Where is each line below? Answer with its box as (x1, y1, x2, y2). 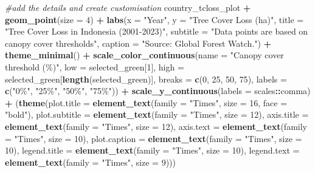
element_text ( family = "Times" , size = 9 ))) (5, 155, 176, 168)
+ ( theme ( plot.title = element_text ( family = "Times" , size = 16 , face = (5, 96, 288, 109)
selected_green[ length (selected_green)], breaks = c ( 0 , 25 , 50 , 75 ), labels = (5, 72, 287, 85)
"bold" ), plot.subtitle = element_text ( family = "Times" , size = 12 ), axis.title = (5, 108, 309, 121)
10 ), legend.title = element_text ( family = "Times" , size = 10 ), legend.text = (5, 144, 300, 157)
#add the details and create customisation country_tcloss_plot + (5, 1, 251, 13)
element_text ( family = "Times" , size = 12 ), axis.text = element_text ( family (5, 120, 307, 132)
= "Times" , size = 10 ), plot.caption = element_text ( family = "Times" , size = (5, 132, 302, 144)
